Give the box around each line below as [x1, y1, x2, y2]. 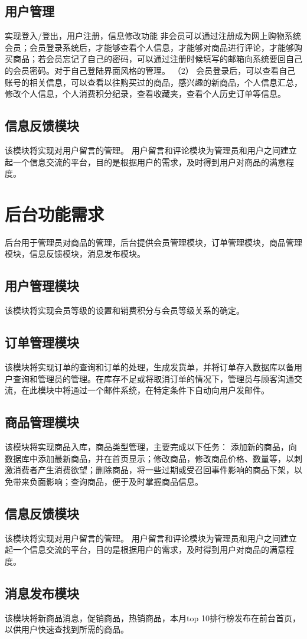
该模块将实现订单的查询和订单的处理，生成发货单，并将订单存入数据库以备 [5, 361, 294, 373]
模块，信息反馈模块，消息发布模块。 [5, 247, 145, 260]
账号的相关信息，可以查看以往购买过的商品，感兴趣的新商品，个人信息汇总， [5, 76, 302, 88]
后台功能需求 [5, 201, 104, 226]
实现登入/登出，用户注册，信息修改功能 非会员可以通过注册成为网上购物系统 [5, 30, 301, 42]
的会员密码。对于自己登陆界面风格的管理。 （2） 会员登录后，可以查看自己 [5, 64, 296, 76]
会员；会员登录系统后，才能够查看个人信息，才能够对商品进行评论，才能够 [5, 41, 294, 53]
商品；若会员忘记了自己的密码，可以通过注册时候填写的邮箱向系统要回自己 [12, 53, 302, 65]
